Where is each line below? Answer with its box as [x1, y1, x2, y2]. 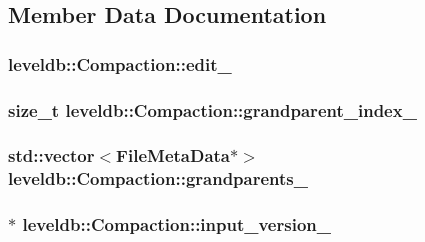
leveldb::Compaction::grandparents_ [8, 166, 308, 191]
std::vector [8, 143, 95, 168]
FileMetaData [116, 143, 230, 168]
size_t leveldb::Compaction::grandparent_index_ [8, 97, 417, 122]
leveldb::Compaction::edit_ [8, 51, 232, 76]
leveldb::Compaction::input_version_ [22, 212, 331, 237]
